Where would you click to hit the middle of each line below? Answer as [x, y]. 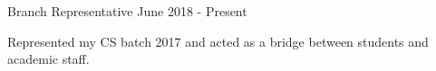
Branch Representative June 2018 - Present [127, 11]
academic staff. [48, 59]
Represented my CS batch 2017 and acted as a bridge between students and [218, 41]
